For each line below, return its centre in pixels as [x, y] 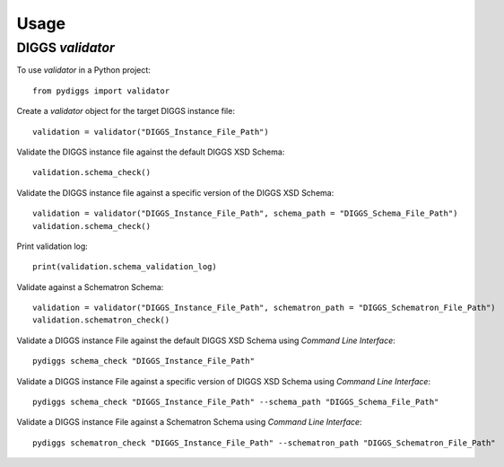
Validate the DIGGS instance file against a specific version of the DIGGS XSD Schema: [175, 192]
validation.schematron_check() [101, 320]
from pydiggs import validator [101, 91]
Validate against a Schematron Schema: [90, 286]
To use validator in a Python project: [84, 70]
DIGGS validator [66, 48]
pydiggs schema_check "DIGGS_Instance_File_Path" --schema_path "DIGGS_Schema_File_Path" [236, 402]
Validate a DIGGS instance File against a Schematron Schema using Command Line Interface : [189, 422]
